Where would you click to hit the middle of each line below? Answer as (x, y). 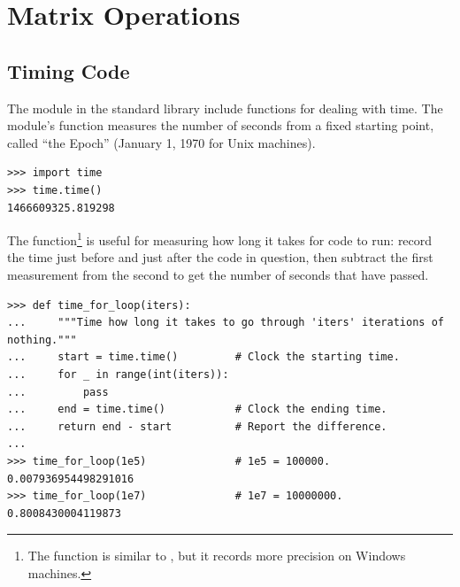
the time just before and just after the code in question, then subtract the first (220, 257)
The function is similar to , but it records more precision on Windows (217, 556)
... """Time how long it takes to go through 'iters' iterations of (226, 323)
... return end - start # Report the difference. (197, 426)
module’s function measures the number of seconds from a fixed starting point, (221, 125)
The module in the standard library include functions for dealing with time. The (225, 108)
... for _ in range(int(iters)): (118, 374)
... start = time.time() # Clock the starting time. (203, 357)
